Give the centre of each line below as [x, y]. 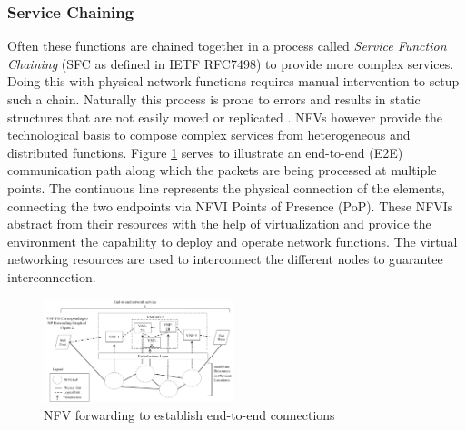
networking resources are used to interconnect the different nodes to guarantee [225, 259]
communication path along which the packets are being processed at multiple [222, 170]
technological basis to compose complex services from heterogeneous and [209, 135]
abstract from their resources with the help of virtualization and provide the [219, 224]
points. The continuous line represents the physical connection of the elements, [226, 187]
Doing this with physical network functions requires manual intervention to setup [233, 81]
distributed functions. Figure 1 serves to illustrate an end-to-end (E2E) [205, 152]
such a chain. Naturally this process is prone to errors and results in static [214, 99]
